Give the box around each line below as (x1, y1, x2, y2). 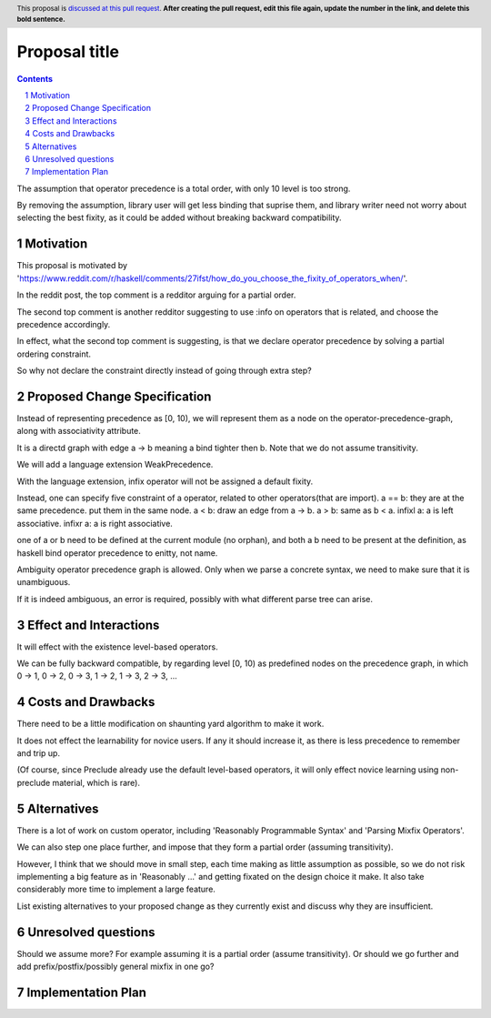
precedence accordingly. (16, 318, 111, 329)
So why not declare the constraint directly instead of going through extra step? (16, 365, 313, 377)
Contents (16, 73, 54, 84)
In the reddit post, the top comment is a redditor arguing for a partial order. (16, 289, 296, 300)
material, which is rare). (52, 777, 141, 788)
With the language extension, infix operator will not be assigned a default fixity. (16, 476, 314, 487)
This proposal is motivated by (16, 260, 127, 271)
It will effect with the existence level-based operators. (16, 641, 218, 652)
